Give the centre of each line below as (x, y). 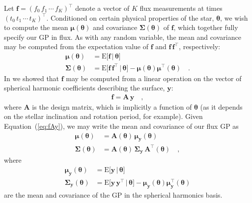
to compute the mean (36, 27)
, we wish (234, 17)
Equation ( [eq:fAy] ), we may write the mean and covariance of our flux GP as (121, 126)
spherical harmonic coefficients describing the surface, (84, 88)
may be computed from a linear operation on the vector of (154, 78)
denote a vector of (102, 8)
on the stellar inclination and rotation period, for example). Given (103, 116)
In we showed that (32, 78)
